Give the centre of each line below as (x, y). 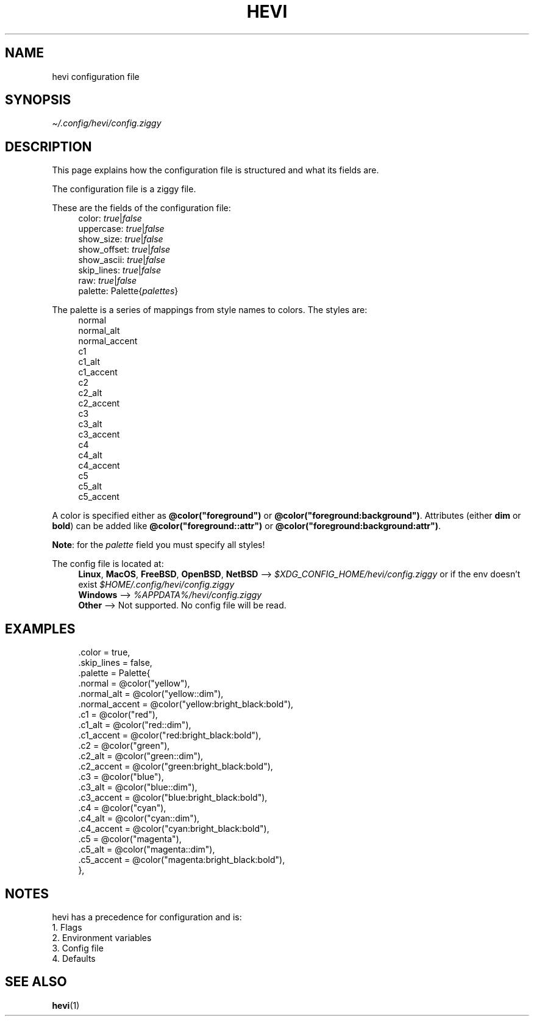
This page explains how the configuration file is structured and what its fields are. (215, 170)
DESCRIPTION (48, 146)
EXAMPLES (40, 629)
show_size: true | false (121, 239)
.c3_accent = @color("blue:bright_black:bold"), (173, 798)
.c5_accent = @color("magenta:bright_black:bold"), (182, 860)
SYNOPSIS (38, 100)
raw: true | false (108, 281)
